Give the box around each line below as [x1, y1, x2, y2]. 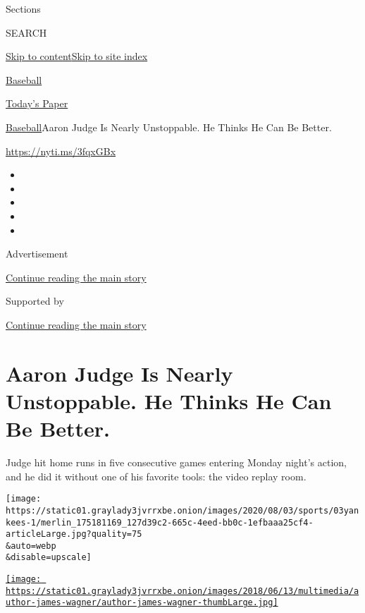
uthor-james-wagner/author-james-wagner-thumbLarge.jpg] [6, 597, 278, 608]
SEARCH [6, 25, 47, 40]
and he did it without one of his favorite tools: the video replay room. [6, 468, 307, 483]
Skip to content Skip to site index [6, 49, 148, 63]
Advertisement [6, 246, 68, 261]
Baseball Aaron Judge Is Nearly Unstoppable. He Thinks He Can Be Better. [6, 119, 332, 134]
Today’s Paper [6, 96, 68, 111]
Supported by [6, 293, 64, 308]
